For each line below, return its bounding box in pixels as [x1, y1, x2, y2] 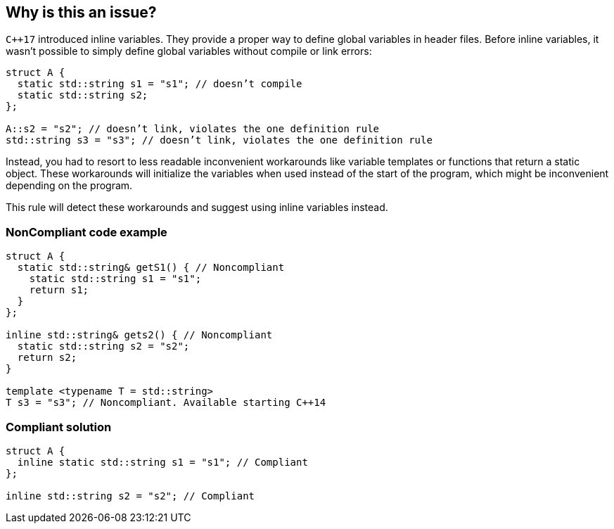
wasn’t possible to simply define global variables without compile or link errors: [6, 45, 372, 58]
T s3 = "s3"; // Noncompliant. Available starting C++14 [6, 397, 326, 409]
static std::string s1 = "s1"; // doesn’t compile [17, 78, 302, 90]
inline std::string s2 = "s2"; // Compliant [6, 490, 255, 502]
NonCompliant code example [6, 224, 167, 239]
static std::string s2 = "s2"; [17, 340, 190, 352]
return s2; [17, 352, 77, 364]
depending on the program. [6, 179, 133, 192]
